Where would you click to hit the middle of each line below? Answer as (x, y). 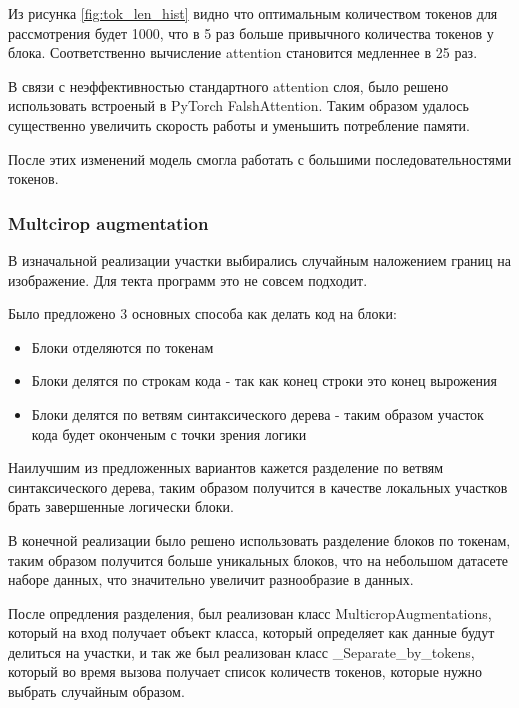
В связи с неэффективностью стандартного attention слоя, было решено (228, 85)
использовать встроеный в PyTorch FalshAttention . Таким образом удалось (238, 105)
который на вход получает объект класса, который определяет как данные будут (251, 632)
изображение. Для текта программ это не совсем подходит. (188, 279)
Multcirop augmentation (108, 222)
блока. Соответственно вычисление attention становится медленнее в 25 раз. (243, 52)
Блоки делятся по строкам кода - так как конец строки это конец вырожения (264, 380)
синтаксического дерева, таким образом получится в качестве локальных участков (258, 486)
